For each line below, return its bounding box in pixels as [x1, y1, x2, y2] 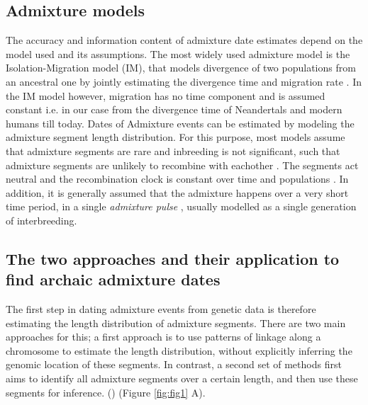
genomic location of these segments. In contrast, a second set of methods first [6, 357, 342, 372]
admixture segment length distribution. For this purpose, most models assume [6, 130, 345, 144]
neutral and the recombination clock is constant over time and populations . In [6, 171, 349, 186]
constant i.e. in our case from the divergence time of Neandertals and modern [6, 102, 342, 117]
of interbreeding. [6, 212, 77, 227]
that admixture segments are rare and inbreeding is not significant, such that [6, 143, 340, 158]
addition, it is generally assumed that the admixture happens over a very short [6, 185, 349, 200]
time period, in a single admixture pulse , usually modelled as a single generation [6, 199, 357, 214]
